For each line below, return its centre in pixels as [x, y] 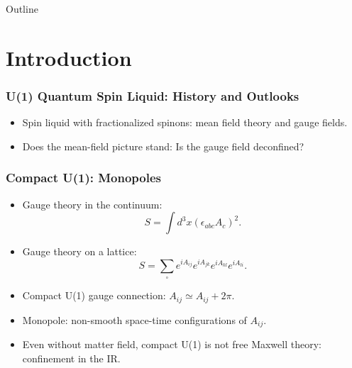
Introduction [69, 57]
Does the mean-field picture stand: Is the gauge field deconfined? [163, 146]
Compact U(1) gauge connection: [94, 295]
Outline [22, 9]
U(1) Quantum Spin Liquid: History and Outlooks [153, 95]
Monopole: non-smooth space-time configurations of [134, 319]
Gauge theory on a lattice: [79, 251]
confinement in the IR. [71, 358]
